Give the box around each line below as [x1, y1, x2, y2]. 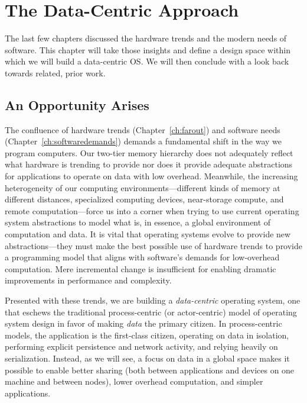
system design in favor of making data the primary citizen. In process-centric [5, 317, 282, 330]
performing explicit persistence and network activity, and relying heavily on [5, 340, 278, 353]
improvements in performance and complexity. [5, 274, 172, 286]
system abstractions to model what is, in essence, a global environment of [5, 216, 271, 228]
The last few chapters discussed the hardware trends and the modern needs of [5, 32, 287, 44]
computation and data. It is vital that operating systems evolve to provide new [5, 228, 291, 240]
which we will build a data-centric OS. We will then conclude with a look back [5, 55, 289, 67]
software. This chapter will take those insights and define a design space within [5, 43, 290, 56]
